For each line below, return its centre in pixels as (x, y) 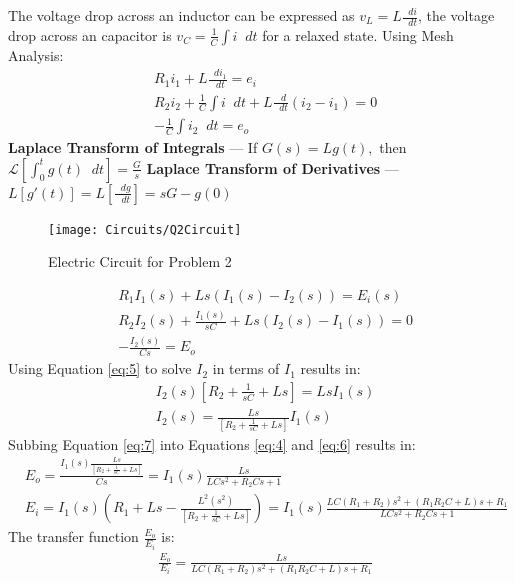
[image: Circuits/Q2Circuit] (145, 229)
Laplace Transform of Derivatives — (272, 167)
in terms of (246, 368)
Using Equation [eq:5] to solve (100, 368)
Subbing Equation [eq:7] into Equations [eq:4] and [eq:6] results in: (212, 443)
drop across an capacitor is (90, 34)
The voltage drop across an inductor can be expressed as (181, 15)
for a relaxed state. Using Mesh (358, 34)
